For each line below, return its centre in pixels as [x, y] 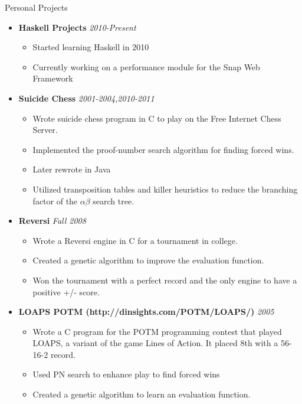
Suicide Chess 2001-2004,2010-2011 [86, 98]
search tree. [114, 201]
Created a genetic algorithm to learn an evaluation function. [142, 394]
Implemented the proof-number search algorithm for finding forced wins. [163, 149]
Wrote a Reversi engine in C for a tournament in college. [135, 240]
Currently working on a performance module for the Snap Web [146, 66]
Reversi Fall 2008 [52, 221]
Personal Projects [36, 7]
